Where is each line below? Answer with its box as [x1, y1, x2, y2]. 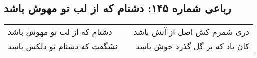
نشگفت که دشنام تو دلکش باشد [8, 40, 118, 52]
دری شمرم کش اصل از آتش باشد [133, 26, 249, 38]
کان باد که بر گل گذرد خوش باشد [136, 40, 249, 52]
